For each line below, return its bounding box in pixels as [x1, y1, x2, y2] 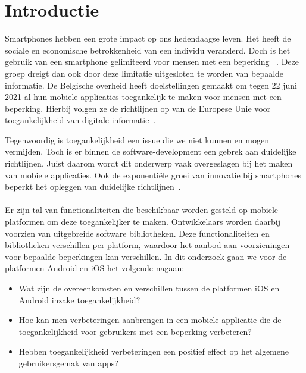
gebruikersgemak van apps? [18, 356, 118, 369]
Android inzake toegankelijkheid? [18, 293, 140, 306]
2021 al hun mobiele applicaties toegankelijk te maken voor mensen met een [5, 90, 282, 103]
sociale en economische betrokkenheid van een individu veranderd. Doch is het [5, 43, 291, 56]
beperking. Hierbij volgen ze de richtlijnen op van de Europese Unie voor [5, 102, 271, 114]
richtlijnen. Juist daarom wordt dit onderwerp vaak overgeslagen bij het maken [5, 157, 293, 170]
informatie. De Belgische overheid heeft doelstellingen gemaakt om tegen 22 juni [5, 79, 297, 91]
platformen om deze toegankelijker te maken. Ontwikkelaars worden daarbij [5, 215, 281, 228]
